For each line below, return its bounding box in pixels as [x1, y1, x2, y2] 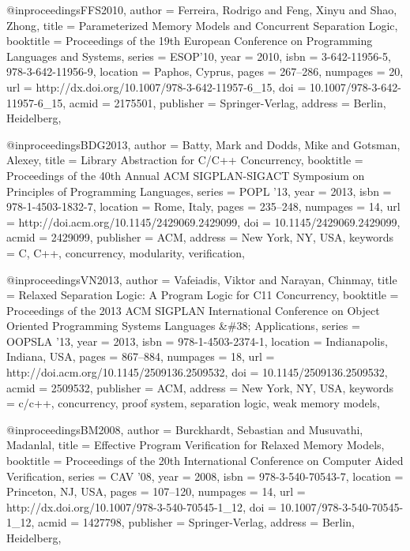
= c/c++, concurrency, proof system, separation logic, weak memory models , [6, 395, 380, 411]
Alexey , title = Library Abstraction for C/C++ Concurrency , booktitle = [6, 152, 363, 168]
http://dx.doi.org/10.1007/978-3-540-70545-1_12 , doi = [6, 498, 276, 515]
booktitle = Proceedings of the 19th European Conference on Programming [6, 32, 373, 49]
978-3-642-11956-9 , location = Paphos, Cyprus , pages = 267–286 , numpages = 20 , [6, 63, 404, 80]
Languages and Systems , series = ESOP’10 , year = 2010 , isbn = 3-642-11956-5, [6, 47, 391, 64]
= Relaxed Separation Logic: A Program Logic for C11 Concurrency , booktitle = [6, 287, 399, 303]
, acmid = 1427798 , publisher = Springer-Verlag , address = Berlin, [31, 514, 355, 530]
